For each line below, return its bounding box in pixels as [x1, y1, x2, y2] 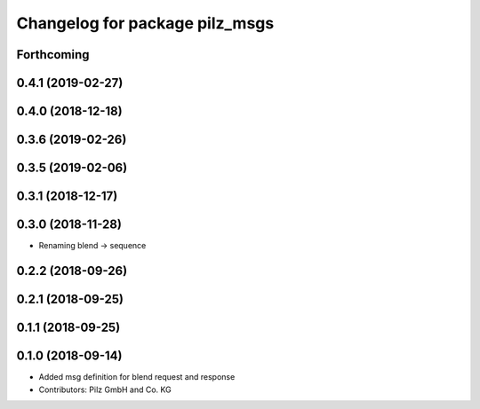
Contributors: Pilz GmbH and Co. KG [38, 384, 172, 395]
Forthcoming [16, 47, 90, 62]
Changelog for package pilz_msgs [16, 13, 275, 33]
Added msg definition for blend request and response [38, 372, 236, 382]
